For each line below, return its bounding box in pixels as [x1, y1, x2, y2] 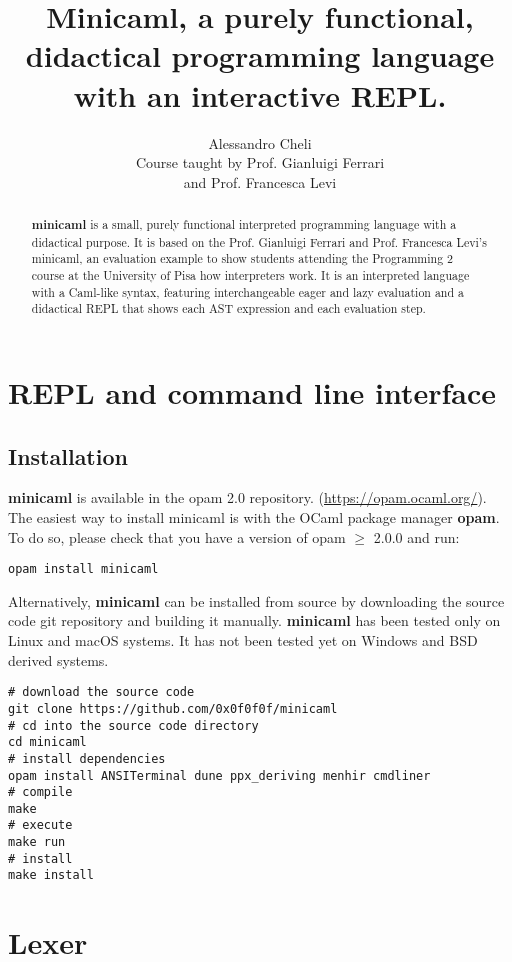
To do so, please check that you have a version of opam [8, 526, 346, 547]
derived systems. [8, 649, 109, 670]
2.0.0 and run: [373, 526, 460, 547]
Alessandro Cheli [208, 132, 312, 153]
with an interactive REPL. [73, 74, 447, 115]
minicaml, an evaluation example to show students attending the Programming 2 [31, 250, 454, 267]
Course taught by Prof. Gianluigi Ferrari [135, 152, 385, 173]
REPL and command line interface [8, 372, 497, 413]
